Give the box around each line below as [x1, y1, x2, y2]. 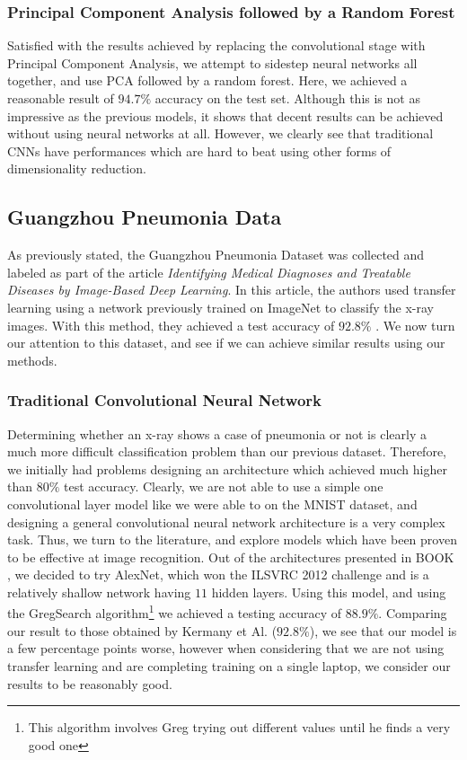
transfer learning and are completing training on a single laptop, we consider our [7, 656, 451, 675]
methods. [7, 350, 57, 369]
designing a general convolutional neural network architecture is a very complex [7, 512, 445, 531]
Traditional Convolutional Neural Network [7, 389, 322, 411]
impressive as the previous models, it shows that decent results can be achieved [7, 106, 444, 125]
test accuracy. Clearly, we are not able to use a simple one [64, 477, 383, 496]
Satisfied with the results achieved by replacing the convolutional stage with [7, 36, 426, 55]
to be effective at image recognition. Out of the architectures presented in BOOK [7, 547, 454, 566]
